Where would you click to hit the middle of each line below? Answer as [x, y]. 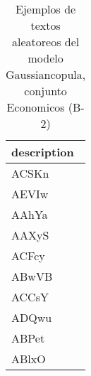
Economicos [36, 107]
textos [45, 25]
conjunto [45, 91]
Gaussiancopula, [46, 74]
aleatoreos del [45, 42]
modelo [45, 58]
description [43, 152]
